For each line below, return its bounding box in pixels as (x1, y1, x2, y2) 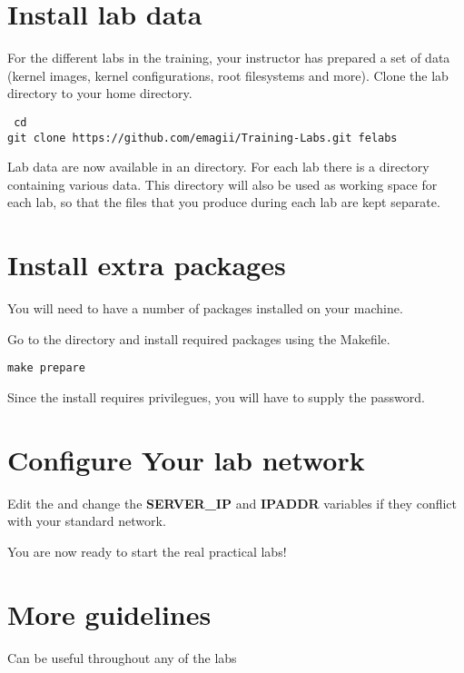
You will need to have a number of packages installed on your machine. (7, 299, 403, 318)
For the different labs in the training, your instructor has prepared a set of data (7, 48, 450, 67)
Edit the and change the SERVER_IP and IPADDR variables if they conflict (7, 493, 458, 512)
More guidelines (7, 595, 212, 632)
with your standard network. (7, 511, 166, 530)
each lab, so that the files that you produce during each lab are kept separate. (7, 193, 440, 212)
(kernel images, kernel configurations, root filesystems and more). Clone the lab (7, 65, 449, 84)
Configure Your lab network (7, 440, 365, 478)
